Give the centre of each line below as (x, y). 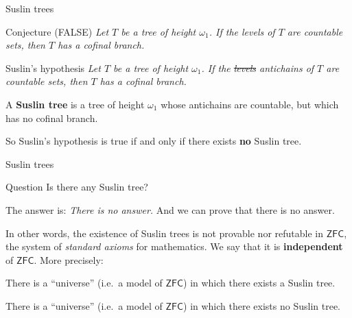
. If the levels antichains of (258, 68)
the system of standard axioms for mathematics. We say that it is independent (174, 246)
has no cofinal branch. (52, 118)
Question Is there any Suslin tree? (77, 187)
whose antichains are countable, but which (250, 104)
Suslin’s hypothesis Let (53, 68)
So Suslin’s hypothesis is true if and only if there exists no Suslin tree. (154, 141)
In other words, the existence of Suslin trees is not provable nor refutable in (165, 233)
